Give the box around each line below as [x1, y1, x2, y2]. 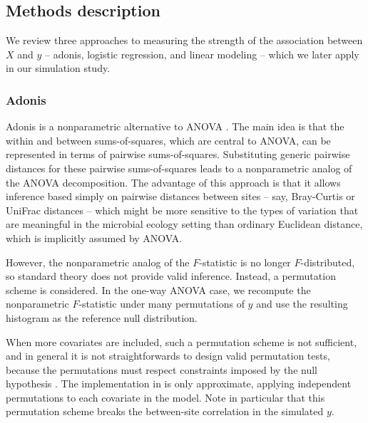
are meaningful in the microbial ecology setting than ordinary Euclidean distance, [6, 216, 363, 231]
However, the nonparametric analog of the [6, 254, 190, 269]
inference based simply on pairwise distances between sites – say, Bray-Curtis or [6, 189, 355, 204]
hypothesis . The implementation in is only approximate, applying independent [6, 376, 352, 391]
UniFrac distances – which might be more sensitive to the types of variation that [6, 202, 359, 217]
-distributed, [300, 254, 355, 269]
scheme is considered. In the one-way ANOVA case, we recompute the [6, 282, 311, 297]
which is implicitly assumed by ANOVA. [6, 230, 183, 245]
